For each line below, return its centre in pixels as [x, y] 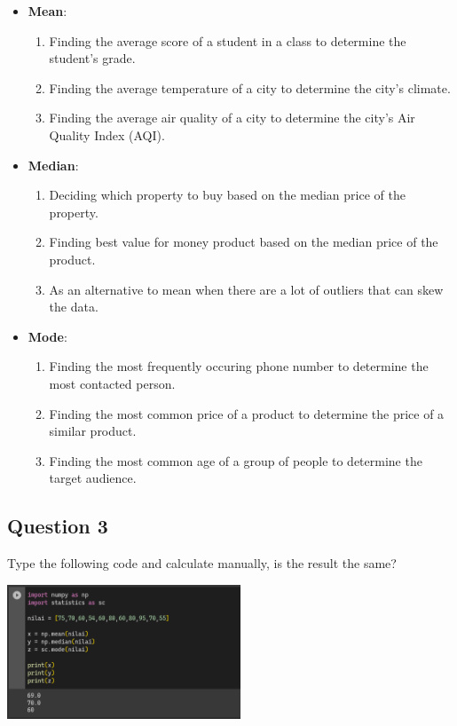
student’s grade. [92, 58]
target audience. [93, 478]
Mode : [47, 336]
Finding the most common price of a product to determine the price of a [247, 413]
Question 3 [58, 526]
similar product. [93, 431]
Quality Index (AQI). [107, 134]
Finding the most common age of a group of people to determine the [236, 460]
